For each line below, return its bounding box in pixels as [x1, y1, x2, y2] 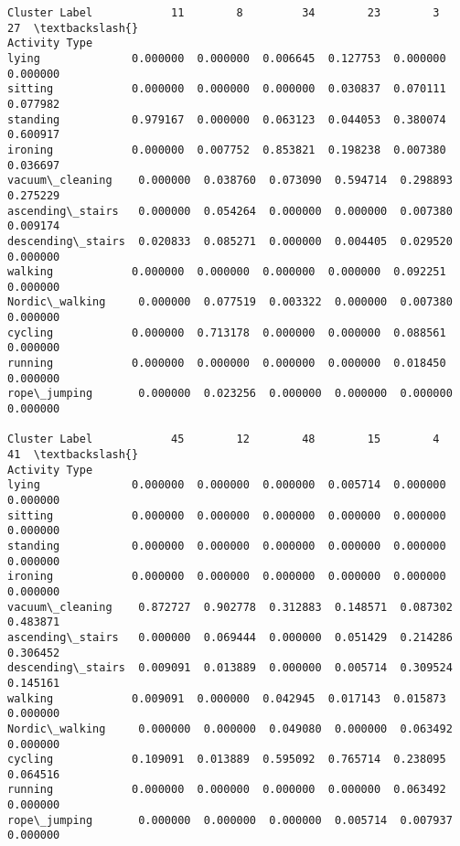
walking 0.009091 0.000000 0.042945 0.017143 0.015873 [7, 691, 446, 705]
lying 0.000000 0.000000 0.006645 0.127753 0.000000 [7, 51, 446, 65]
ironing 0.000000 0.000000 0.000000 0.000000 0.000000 [7, 570, 446, 584]
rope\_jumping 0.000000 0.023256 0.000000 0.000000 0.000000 [7, 387, 453, 401]
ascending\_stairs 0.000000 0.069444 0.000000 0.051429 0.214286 [7, 630, 453, 644]
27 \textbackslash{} [7, 21, 139, 35]
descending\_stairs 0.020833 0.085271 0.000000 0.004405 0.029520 [7, 234, 453, 248]
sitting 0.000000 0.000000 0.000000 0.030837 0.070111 [7, 82, 446, 96]
